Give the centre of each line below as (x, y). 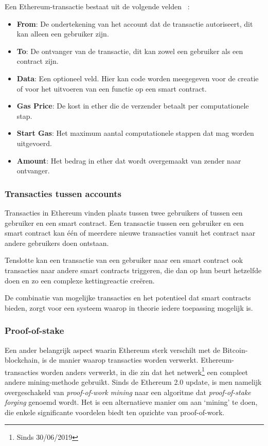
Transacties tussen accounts (63, 193)
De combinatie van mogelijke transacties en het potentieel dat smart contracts (128, 298)
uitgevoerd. (34, 143)
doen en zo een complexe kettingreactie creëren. (80, 280)
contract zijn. (38, 61)
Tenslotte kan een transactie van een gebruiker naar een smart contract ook (124, 260)
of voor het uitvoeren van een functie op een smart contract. (112, 88)
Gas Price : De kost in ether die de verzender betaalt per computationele (133, 106)
